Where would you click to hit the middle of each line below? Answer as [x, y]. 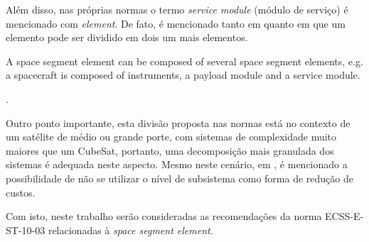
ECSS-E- [344, 216]
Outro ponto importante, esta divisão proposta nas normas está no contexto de [178, 122]
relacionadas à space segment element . [130, 230]
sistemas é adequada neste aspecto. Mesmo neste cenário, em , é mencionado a [177, 164]
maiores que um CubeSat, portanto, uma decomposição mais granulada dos [170, 150]
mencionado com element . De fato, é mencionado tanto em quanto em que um [176, 23]
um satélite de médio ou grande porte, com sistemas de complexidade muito [171, 137]
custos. [21, 192]
